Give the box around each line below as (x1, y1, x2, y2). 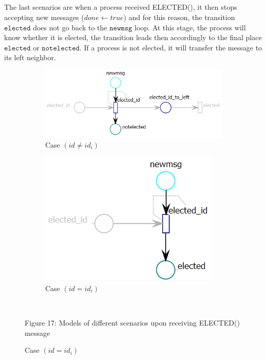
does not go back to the (33, 22, 107, 32)
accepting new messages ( (4, 11, 84, 22)
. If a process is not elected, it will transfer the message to (79, 42, 262, 52)
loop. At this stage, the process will (135, 22, 246, 32)
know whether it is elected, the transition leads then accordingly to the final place (4, 32, 262, 43)
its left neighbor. (4, 52, 56, 63)
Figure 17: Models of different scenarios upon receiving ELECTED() (25, 317, 240, 328)
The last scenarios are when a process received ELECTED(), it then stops (4, 2, 237, 12)
